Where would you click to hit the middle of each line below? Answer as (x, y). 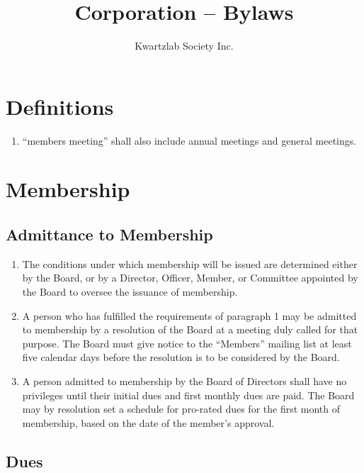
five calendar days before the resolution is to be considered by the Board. (181, 357)
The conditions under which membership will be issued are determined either (190, 263)
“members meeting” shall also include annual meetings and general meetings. (189, 140)
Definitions (60, 106)
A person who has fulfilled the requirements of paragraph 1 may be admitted (189, 315)
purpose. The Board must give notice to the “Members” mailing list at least (187, 343)
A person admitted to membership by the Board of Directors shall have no (184, 380)
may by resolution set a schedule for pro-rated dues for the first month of (181, 409)
